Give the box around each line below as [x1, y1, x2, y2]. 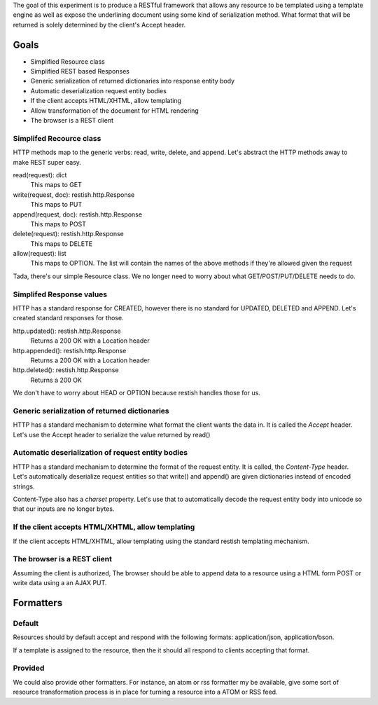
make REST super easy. [13, 158, 82, 166]
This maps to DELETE [30, 239, 93, 248]
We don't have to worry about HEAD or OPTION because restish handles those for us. [13, 389, 260, 397]
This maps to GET [30, 181, 82, 189]
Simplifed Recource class [13, 133, 101, 143]
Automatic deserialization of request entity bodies [13, 448, 188, 458]
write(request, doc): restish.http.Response [13, 190, 135, 199]
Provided [13, 663, 45, 673]
